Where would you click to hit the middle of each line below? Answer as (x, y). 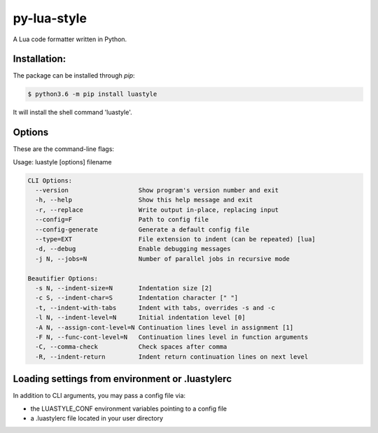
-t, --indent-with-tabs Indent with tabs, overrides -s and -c (155, 307)
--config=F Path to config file (122, 220)
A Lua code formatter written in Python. (70, 39)
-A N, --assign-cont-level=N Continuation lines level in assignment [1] (164, 327)
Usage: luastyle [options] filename (62, 162)
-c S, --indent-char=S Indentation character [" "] (137, 298)
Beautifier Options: (63, 278)
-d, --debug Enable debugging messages (133, 249)
